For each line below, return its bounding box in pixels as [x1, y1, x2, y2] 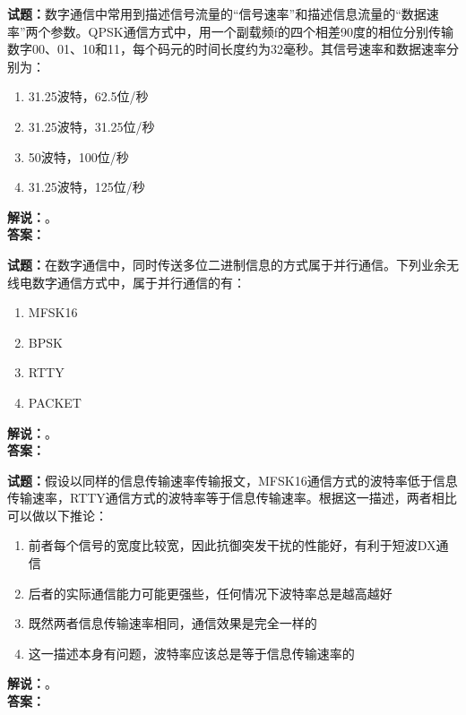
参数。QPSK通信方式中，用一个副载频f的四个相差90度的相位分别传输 [50, 22, 453, 40]
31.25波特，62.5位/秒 [28, 87, 149, 106]
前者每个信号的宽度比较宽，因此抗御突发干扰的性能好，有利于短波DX [28, 536, 436, 555]
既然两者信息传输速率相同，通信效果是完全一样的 [28, 614, 317, 633]
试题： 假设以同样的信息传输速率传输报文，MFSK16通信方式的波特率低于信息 [7, 470, 458, 489]
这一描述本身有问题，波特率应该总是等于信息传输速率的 [28, 643, 355, 662]
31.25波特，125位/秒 [28, 177, 145, 196]
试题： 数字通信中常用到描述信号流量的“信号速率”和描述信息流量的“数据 [7, 4, 427, 22]
